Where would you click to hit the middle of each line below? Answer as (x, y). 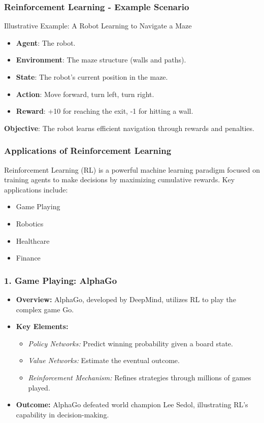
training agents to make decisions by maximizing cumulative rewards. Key (120, 180)
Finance (28, 258)
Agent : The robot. (46, 42)
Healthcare (33, 240)
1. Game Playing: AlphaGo (61, 280)
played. (39, 387)
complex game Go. (45, 309)
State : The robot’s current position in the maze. (92, 77)
